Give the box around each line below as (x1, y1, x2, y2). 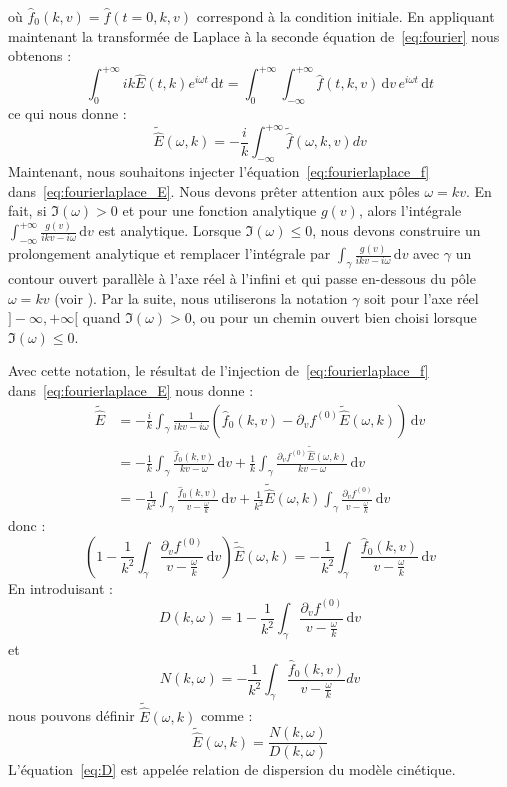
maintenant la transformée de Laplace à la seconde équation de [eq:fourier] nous (8, 25, 500, 46)
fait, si (8, 200, 47, 221)
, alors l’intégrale (358, 200, 462, 221)
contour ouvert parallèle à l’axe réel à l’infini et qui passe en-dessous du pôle (8, 267, 476, 288)
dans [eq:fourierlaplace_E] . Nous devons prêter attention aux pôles (8, 180, 420, 201)
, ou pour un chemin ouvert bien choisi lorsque (191, 307, 477, 328)
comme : (201, 705, 253, 726)
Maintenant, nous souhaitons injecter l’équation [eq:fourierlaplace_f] (8, 160, 430, 181)
